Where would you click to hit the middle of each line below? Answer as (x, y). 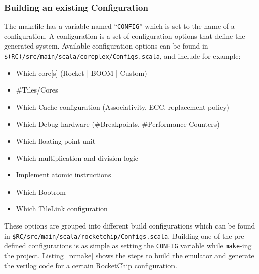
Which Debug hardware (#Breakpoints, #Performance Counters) (118, 124)
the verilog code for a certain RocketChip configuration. (91, 265)
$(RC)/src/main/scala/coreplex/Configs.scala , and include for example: (122, 56)
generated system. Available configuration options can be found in (106, 46)
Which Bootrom (41, 191)
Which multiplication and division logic (77, 157)
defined (15, 245)
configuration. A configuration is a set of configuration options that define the (125, 36)
